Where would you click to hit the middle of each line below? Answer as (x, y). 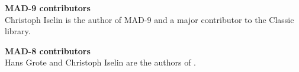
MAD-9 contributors (48, 8)
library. (18, 31)
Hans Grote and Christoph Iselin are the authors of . (100, 62)
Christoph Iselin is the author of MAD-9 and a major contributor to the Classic (149, 19)
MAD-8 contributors (48, 50)
